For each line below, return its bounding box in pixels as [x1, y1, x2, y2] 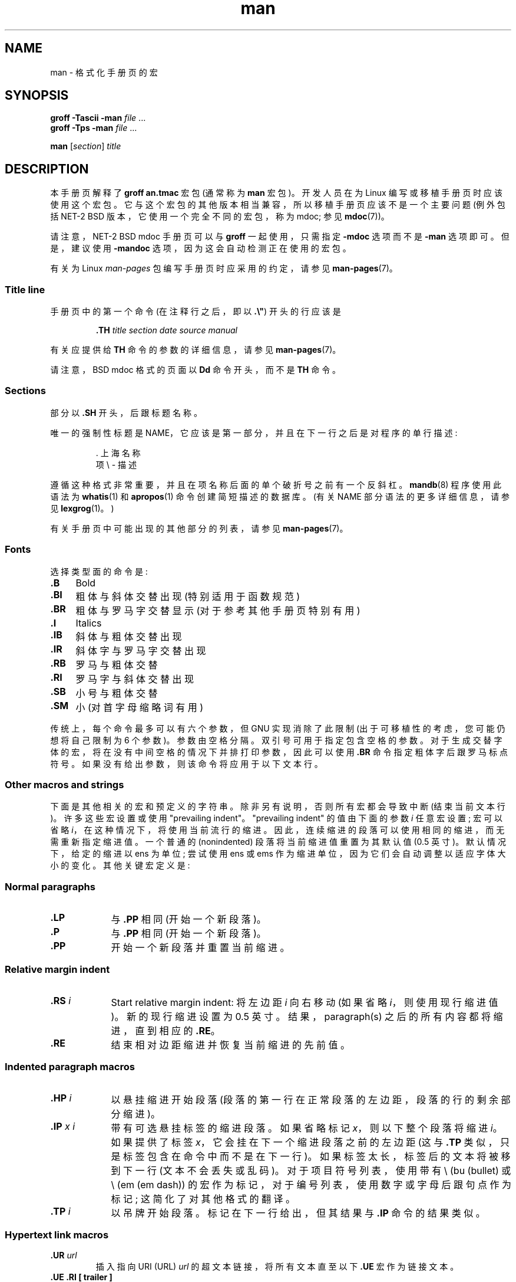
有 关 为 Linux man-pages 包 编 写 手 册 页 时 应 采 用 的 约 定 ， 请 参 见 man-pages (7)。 [50, 263, 398, 274]
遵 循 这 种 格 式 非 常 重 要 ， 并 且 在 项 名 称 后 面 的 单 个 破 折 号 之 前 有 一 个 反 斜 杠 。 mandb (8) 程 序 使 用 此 [50, 479, 502, 490]
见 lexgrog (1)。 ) [50, 503, 114, 513]
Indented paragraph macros [5, 1061, 135, 1073]
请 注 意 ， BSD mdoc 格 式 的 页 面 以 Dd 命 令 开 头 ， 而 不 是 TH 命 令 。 [50, 365, 341, 375]
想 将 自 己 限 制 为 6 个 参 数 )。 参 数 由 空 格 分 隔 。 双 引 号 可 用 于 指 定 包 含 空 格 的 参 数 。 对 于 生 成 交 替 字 [50, 735, 502, 745]
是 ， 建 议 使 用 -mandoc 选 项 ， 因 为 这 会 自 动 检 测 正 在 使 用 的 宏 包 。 [50, 243, 351, 254]
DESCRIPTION [5, 161, 89, 176]
